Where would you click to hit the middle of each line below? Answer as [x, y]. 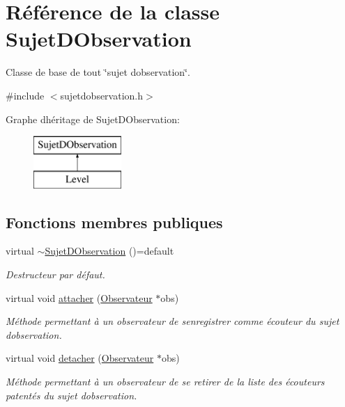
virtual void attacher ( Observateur [79, 297]
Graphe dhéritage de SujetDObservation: [93, 119]
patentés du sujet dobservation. [71, 395]
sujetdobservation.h [102, 95]
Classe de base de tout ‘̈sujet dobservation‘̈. [98, 72]
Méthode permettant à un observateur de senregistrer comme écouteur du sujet [172, 321]
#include [25, 95]
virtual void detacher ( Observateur [80, 358]
